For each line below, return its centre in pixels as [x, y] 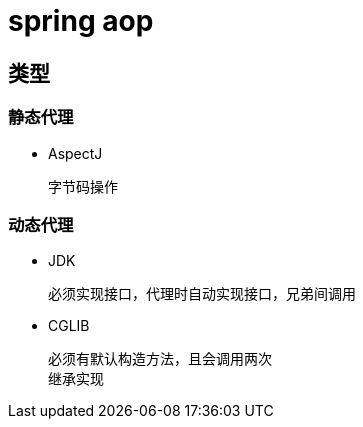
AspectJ [75, 153]
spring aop [81, 21]
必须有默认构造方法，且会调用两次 [160, 359]
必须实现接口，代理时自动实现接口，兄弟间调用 [202, 294]
